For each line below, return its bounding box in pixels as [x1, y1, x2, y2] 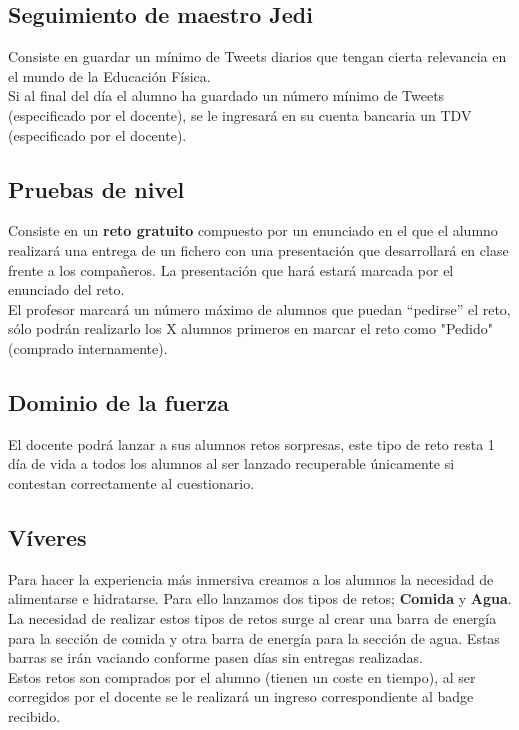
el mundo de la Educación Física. [8, 65, 211, 86]
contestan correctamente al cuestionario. [8, 472, 255, 493]
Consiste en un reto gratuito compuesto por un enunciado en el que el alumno [8, 220, 498, 241]
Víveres [8, 521, 87, 552]
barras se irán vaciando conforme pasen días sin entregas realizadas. [8, 647, 423, 668]
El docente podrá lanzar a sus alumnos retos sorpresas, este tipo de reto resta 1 [8, 433, 495, 454]
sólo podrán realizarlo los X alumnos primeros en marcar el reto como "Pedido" [8, 318, 493, 339]
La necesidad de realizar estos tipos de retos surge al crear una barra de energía [8, 607, 497, 628]
